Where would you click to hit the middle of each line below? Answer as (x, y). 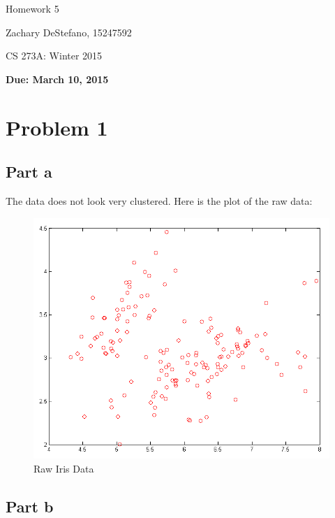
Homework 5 (32, 8)
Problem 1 (57, 127)
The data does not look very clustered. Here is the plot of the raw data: (159, 200)
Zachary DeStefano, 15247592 (69, 32)
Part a (29, 172)
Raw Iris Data (64, 468)
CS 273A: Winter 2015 (54, 56)
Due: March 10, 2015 (57, 79)
